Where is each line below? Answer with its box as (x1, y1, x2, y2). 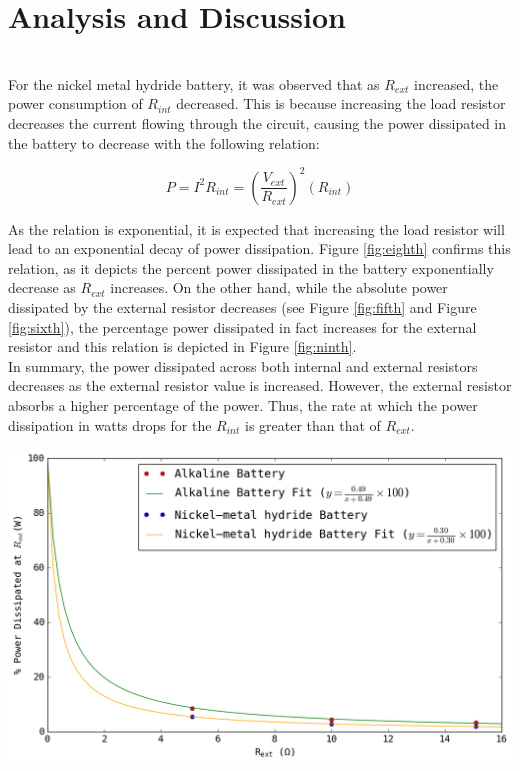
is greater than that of (244, 414, 381, 435)
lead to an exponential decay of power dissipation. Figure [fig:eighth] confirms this (8, 238, 511, 259)
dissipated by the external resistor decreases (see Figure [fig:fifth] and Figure (8, 296, 477, 317)
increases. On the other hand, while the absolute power (110, 277, 448, 298)
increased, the (414, 73, 499, 94)
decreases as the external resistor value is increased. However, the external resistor (8, 375, 512, 396)
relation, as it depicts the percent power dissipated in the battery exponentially (8, 257, 494, 278)
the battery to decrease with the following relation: (8, 132, 320, 153)
